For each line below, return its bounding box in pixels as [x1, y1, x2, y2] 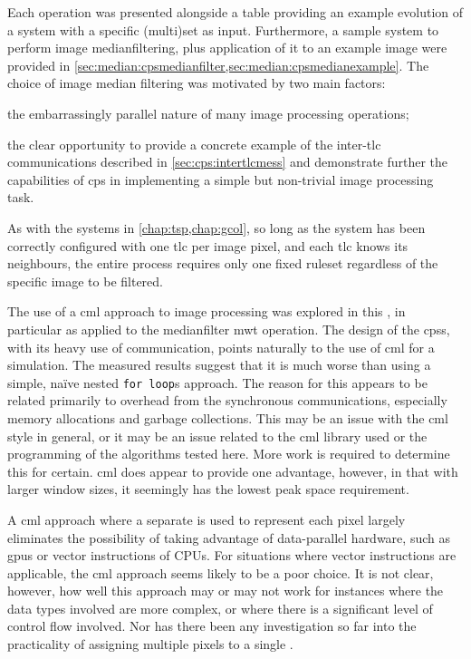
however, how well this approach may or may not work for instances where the [7, 581, 444, 600]
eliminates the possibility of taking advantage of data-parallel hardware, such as [7, 528, 450, 547]
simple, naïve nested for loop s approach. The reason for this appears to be [7, 373, 428, 392]
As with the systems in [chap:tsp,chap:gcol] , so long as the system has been [7, 218, 426, 237]
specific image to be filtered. [7, 271, 163, 290]
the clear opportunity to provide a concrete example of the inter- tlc [7, 134, 381, 153]
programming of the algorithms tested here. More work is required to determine [7, 444, 450, 463]
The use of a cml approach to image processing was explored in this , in [7, 302, 406, 321]
